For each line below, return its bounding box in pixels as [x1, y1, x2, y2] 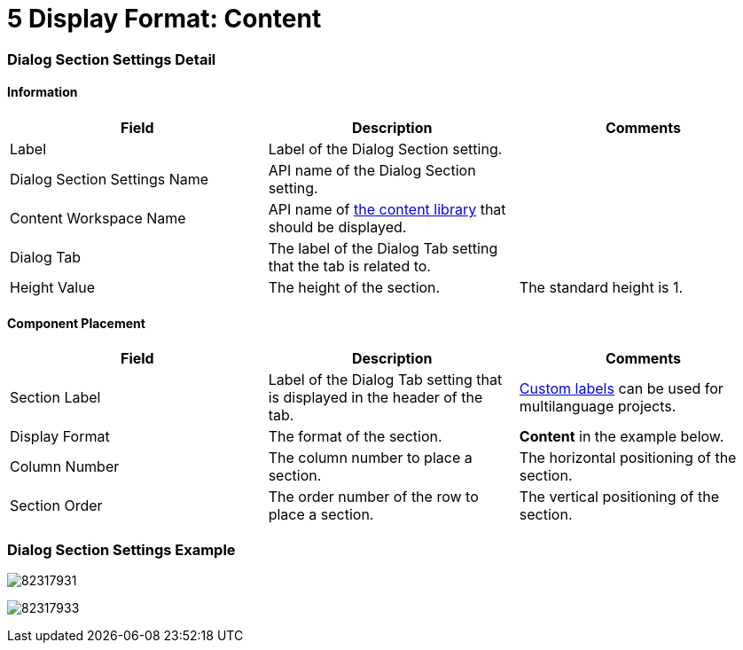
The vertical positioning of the [519, 488, 720, 506]
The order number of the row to [268, 488, 479, 506]
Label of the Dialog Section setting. [268, 139, 503, 158]
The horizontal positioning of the [519, 449, 737, 467]
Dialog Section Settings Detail [7, 50, 216, 68]
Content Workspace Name [10, 208, 186, 227]
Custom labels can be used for [519, 380, 723, 398]
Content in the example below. [519, 427, 724, 446]
